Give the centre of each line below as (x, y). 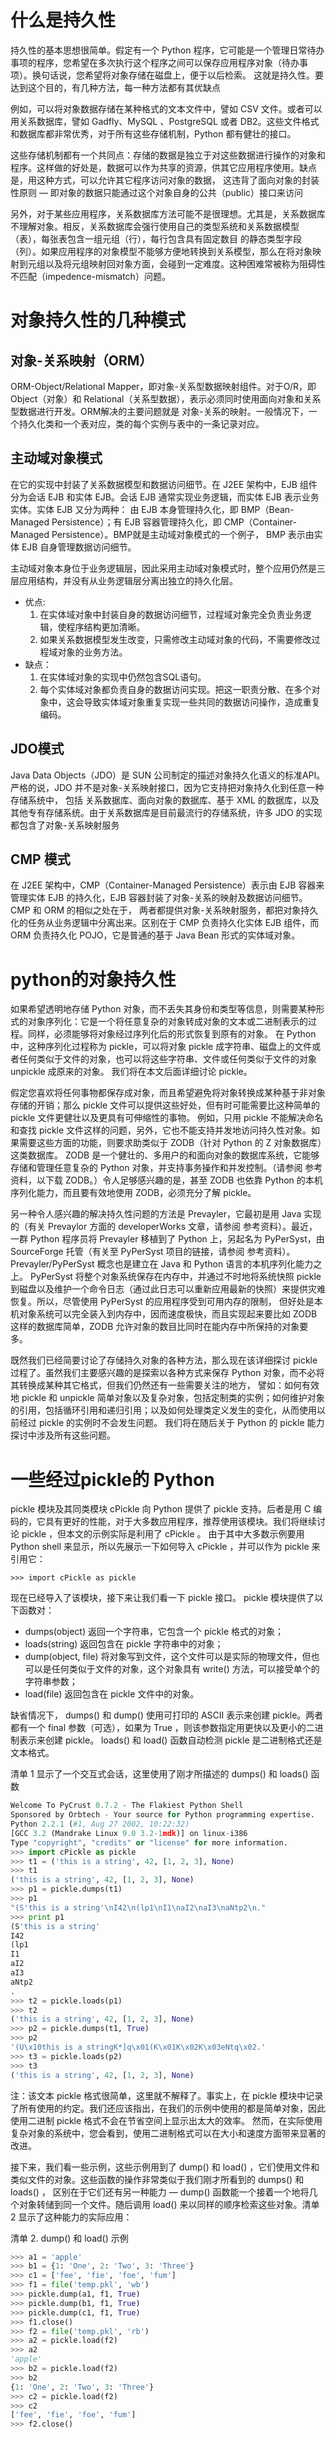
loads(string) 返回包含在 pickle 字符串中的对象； (124, 1644)
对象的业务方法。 (92, 652)
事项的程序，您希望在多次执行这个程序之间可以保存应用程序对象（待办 (155, 62)
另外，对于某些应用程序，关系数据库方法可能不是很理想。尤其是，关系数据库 (168, 213)
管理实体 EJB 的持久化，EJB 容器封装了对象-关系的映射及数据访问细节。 (159, 898)
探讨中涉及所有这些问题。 (63, 1435)
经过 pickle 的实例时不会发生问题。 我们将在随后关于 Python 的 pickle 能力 (171, 1423)
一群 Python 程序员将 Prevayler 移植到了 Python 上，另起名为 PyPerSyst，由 (167, 1239)
